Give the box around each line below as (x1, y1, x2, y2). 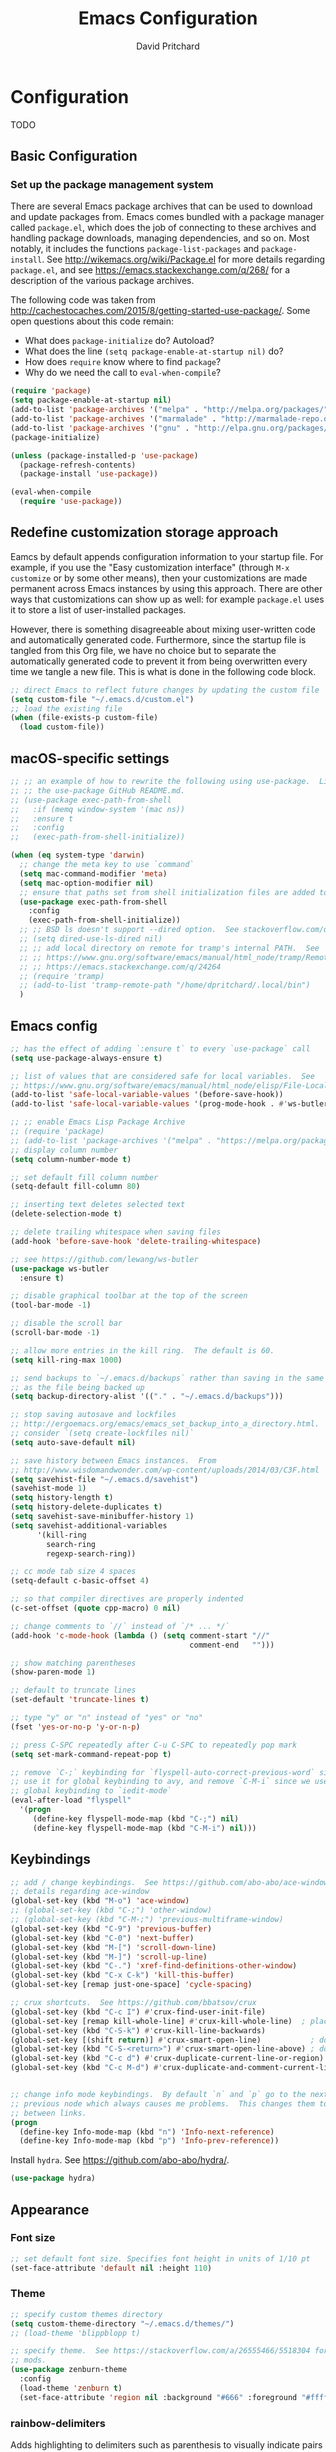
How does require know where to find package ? (24, 356, 222, 368)
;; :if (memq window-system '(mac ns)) (10, 804, 186, 814)
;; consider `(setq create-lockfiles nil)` (10, 1428, 195, 1439)
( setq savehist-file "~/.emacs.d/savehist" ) (10, 1474, 199, 1484)
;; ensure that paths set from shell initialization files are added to (19, 887, 329, 897)
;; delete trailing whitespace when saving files (10, 1227, 222, 1237)
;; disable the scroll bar (10, 1318, 123, 1329)
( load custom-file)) (19, 722, 105, 732)
